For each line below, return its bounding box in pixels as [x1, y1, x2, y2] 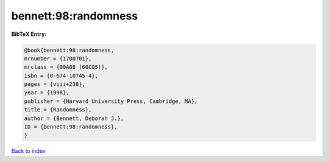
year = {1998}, [24, 89, 69, 96]
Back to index [11, 147, 46, 155]
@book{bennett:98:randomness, [24, 46, 115, 54]
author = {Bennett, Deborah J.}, [24, 114, 124, 122]
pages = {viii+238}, [24, 81, 85, 88]
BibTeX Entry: [11, 30, 47, 38]
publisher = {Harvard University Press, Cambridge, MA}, [24, 97, 198, 105]
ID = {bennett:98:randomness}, [24, 124, 118, 130]
